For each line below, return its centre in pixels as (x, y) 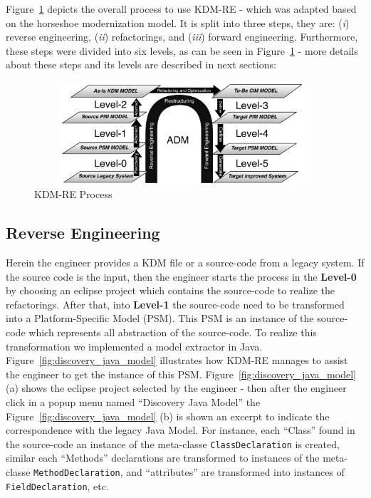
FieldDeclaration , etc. (57, 486)
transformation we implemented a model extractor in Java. (134, 346)
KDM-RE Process (73, 194)
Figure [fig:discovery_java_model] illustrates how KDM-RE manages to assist (177, 360)
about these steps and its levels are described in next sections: (141, 64)
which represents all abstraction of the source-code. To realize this (173, 332)
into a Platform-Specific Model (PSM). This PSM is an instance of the (160, 318)
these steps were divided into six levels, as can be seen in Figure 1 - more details (182, 50)
